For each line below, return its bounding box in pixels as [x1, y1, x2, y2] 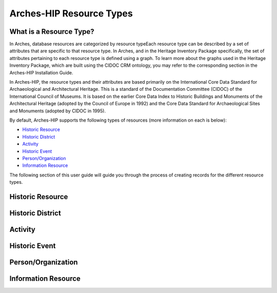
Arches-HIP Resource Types [9, 8, 133, 19]
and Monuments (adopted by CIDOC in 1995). [9, 108, 106, 114]
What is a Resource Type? [9, 27, 94, 36]
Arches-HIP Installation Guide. [9, 69, 74, 75]
